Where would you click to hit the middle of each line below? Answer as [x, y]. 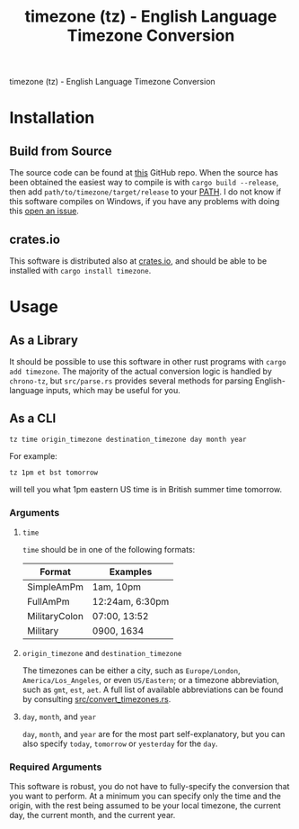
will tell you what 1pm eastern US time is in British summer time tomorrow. [146, 489]
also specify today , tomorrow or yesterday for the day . [120, 743]
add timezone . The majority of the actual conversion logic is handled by [141, 371]
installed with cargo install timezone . [80, 270]
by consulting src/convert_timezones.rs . [97, 699]
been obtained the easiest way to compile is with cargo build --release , [144, 183]
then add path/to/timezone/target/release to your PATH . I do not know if [145, 192]
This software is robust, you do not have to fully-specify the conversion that [149, 787]
